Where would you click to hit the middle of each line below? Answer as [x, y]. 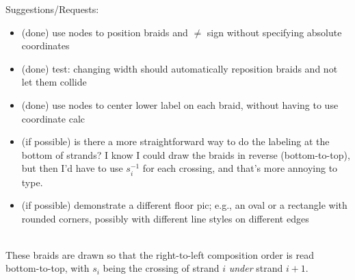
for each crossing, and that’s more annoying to [240, 168]
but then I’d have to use [72, 168]
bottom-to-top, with [48, 268]
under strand [256, 268]
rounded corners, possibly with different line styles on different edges [165, 218]
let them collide [54, 82]
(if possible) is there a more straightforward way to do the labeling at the [175, 141]
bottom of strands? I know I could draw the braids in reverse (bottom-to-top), [186, 154]
